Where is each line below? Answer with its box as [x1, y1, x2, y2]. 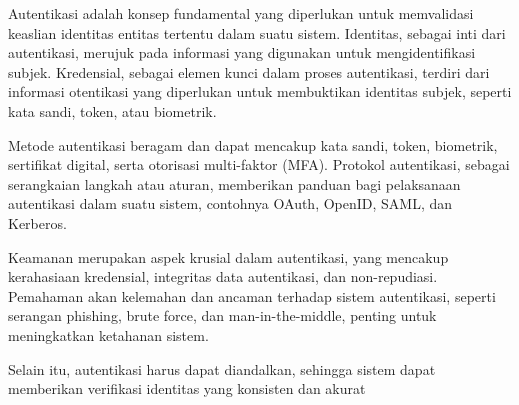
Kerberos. [8, 212, 67, 233]
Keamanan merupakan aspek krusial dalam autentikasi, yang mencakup [8, 246, 449, 267]
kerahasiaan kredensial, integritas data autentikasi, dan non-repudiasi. [8, 266, 438, 287]
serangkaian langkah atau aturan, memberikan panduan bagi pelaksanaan [8, 173, 461, 194]
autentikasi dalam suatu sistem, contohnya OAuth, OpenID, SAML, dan [8, 193, 453, 214]
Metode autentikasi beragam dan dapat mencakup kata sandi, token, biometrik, [8, 134, 498, 155]
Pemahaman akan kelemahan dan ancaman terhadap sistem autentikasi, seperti [8, 285, 496, 306]
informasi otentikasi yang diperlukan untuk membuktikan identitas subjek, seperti [8, 81, 512, 102]
